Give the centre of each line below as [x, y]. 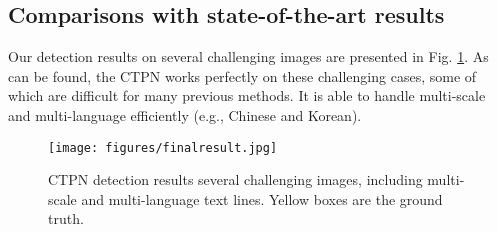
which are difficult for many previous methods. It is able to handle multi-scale [247, 95]
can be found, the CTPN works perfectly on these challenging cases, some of [242, 75]
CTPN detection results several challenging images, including [235, 179]
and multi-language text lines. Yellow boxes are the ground [262, 198]
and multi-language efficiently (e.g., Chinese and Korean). [185, 114]
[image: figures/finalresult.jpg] [163, 147]
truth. [66, 218]
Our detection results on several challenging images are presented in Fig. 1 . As [248, 56]
